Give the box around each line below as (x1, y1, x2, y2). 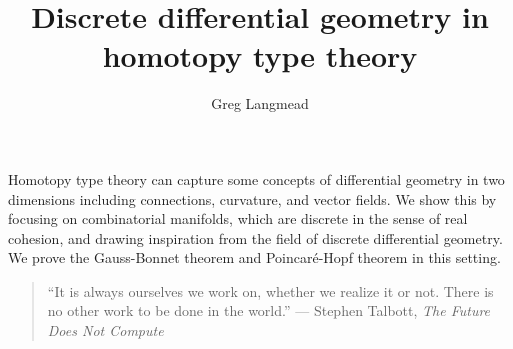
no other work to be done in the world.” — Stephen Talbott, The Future (47, 300, 491, 321)
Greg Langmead (211, 93, 309, 114)
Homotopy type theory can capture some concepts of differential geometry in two (8, 168, 505, 189)
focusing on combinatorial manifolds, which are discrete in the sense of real (8, 208, 468, 229)
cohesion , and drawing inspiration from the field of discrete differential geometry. (8, 227, 503, 248)
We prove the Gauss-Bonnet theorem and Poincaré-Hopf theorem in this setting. (8, 247, 501, 268)
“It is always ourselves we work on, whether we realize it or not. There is (47, 280, 494, 301)
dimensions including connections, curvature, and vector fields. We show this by (8, 188, 497, 209)
